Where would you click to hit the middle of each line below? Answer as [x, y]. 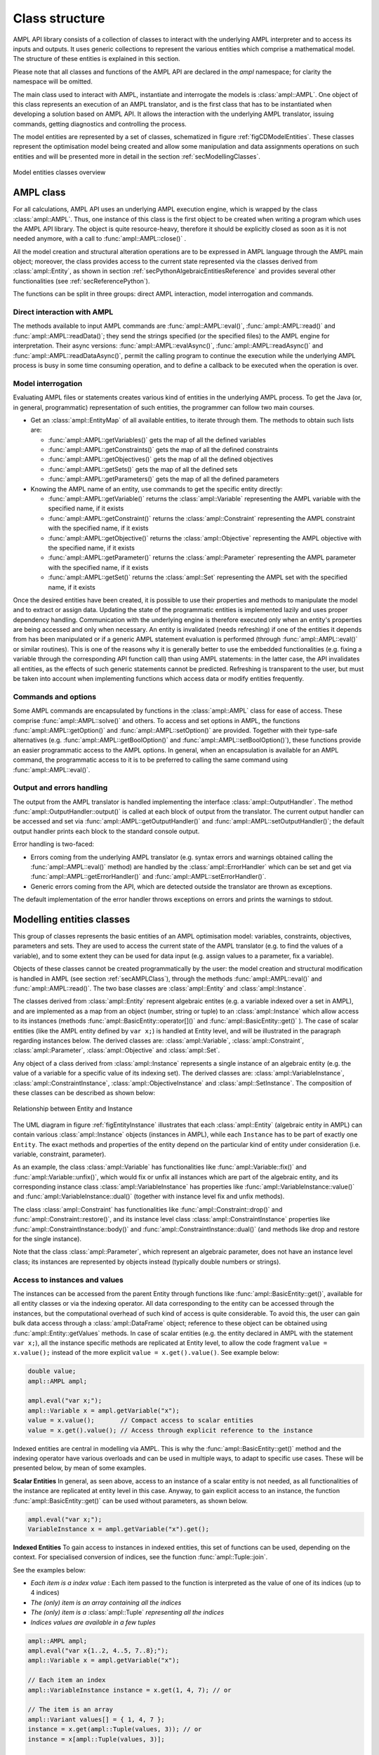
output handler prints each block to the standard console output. [106, 831]
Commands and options [55, 696]
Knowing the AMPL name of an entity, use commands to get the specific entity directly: [157, 489]
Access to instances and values [68, 1280]
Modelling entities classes [72, 919]
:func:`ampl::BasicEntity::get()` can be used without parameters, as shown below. [131, 1501]
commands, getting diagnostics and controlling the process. [100, 124]
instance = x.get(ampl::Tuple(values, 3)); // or [115, 1729]
